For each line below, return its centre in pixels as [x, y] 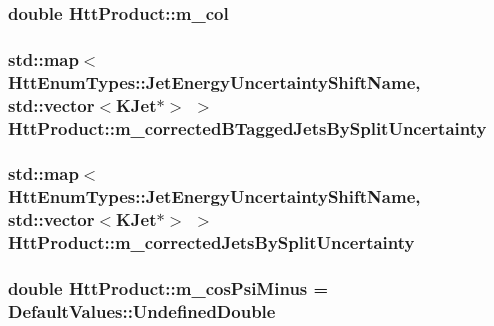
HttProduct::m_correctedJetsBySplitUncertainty [211, 242]
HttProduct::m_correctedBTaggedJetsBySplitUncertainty [247, 127]
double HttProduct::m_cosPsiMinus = [168, 287]
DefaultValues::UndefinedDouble [142, 310]
